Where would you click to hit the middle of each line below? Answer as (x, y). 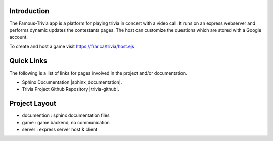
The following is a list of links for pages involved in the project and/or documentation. (98, 73)
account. (18, 37)
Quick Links (28, 61)
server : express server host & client (60, 130)
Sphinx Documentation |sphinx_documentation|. (72, 82)
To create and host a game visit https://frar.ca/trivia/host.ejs (72, 46)
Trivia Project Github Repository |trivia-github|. (71, 89)
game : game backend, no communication (66, 122)
